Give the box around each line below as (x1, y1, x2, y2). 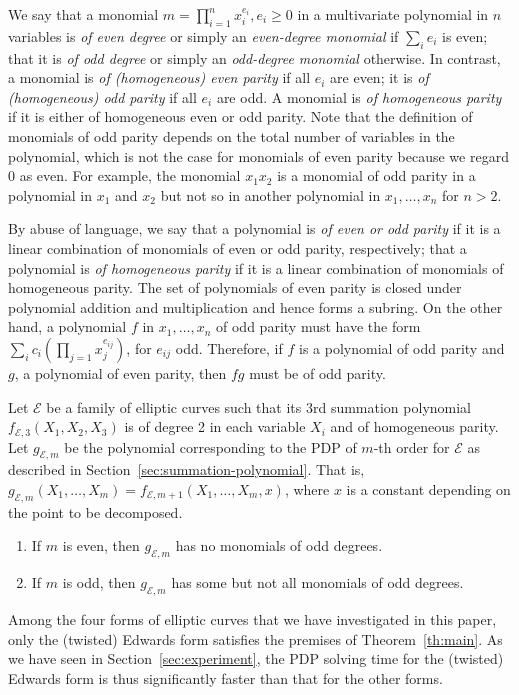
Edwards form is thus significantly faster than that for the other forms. (8, 667, 443, 688)
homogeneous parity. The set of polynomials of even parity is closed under (8, 277, 462, 298)
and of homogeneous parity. (330, 416, 499, 437)
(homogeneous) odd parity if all (8, 86, 197, 107)
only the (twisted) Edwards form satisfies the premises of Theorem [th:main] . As (8, 628, 503, 649)
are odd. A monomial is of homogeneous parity (216, 86, 502, 107)
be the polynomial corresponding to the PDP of (64, 436, 357, 457)
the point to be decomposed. (8, 501, 183, 522)
